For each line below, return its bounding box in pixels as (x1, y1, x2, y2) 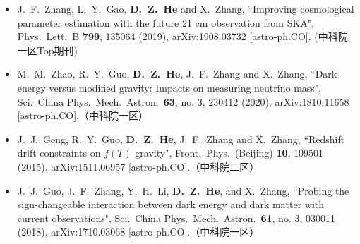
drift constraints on (17, 145, 101, 160)
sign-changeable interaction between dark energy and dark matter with (17, 197, 325, 212)
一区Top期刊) (17, 42, 78, 57)
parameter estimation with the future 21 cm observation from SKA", (17, 15, 314, 30)
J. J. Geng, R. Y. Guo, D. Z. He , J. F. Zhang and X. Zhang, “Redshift (17, 131, 345, 146)
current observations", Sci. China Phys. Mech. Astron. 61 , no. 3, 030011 (17, 210, 336, 225)
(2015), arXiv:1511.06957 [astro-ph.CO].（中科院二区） (17, 159, 260, 173)
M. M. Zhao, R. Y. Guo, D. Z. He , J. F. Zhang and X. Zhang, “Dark (17, 66, 337, 81)
